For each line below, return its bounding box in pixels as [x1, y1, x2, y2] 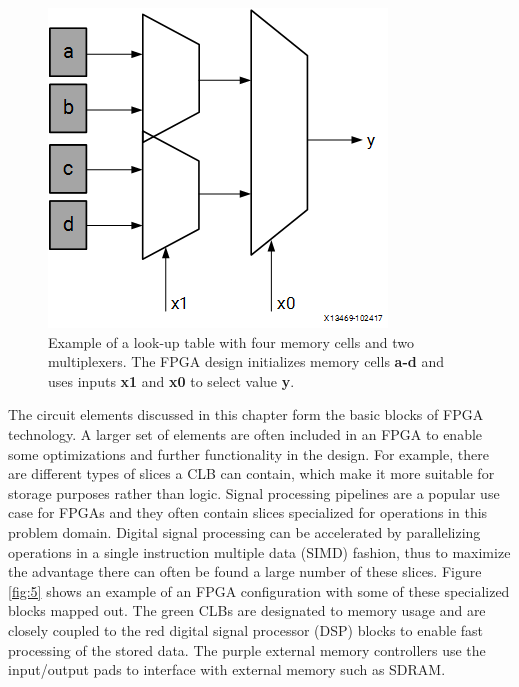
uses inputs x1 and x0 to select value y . [48, 370, 295, 391]
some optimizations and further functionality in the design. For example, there [8, 443, 489, 464]
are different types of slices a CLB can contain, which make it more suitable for [8, 463, 495, 484]
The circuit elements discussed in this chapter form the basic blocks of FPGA [8, 404, 484, 425]
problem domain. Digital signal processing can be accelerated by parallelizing [8, 521, 481, 542]
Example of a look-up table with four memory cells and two [48, 331, 414, 352]
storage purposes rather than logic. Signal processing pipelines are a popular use [8, 482, 500, 503]
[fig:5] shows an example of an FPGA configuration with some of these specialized [8, 580, 510, 601]
